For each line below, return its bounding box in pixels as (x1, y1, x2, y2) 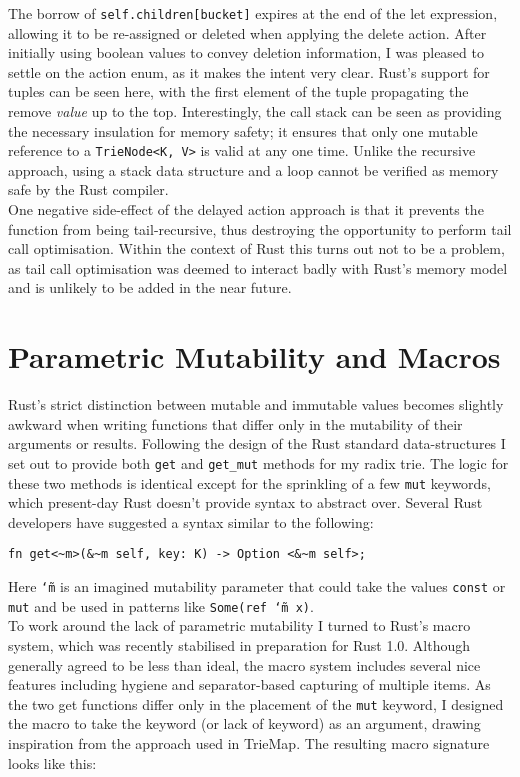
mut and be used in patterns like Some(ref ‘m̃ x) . (8, 595, 314, 616)
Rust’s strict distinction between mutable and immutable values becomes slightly (8, 394, 504, 415)
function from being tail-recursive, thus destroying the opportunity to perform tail (8, 218, 512, 239)
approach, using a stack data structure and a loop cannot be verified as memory (8, 159, 499, 180)
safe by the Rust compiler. (8, 179, 169, 200)
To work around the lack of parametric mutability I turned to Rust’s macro (8, 615, 471, 636)
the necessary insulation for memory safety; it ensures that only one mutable (8, 120, 478, 141)
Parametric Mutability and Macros (8, 336, 501, 377)
